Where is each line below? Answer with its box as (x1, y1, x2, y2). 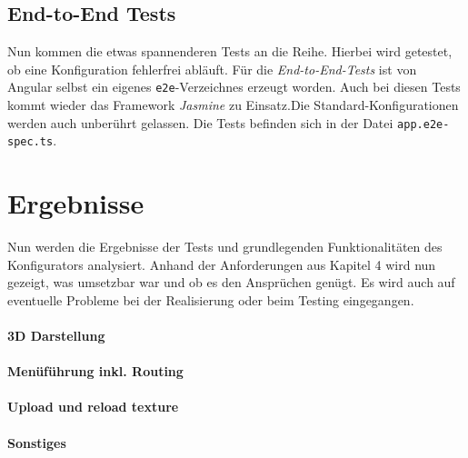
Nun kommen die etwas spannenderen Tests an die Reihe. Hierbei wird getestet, (7, 42, 453, 61)
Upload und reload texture (7, 397, 179, 416)
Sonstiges (7, 433, 66, 452)
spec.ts (7, 135, 54, 149)
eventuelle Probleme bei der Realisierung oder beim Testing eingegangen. (7, 290, 414, 309)
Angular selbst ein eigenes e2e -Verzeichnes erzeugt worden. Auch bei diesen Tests (7, 77, 461, 96)
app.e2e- (397, 117, 450, 131)
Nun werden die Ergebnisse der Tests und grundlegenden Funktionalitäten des (7, 237, 443, 256)
